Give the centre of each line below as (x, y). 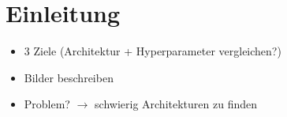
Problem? (47, 104)
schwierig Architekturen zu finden (176, 104)
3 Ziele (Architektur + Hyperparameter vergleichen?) (153, 51)
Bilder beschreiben (69, 77)
